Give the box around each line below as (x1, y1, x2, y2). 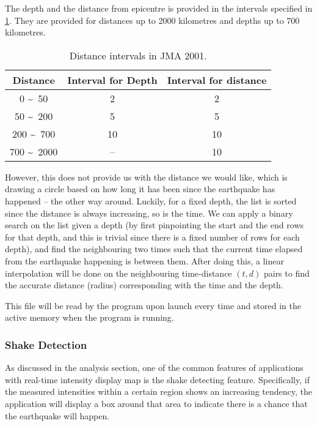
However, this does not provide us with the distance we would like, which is (5, 170, 288, 183)
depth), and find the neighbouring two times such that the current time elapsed (5, 242, 303, 255)
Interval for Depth (67, 72, 158, 87)
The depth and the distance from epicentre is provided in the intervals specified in (5, 2, 313, 14)
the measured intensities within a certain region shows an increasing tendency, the (5, 385, 313, 398)
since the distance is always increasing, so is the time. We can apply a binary (5, 206, 293, 219)
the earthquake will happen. (5, 409, 110, 422)
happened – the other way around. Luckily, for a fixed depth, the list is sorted (5, 194, 297, 207)
